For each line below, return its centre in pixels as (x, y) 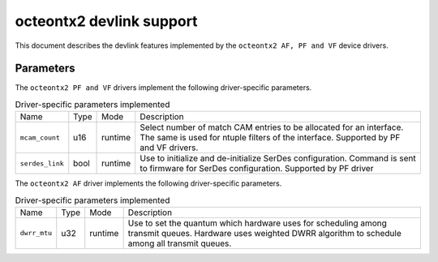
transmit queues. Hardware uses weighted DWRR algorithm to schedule (264, 233)
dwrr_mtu (36, 233)
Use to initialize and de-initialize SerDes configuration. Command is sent (278, 158)
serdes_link (42, 163)
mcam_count (40, 137)
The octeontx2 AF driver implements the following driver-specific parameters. (148, 183)
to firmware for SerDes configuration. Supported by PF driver (257, 169)
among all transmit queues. (180, 243)
